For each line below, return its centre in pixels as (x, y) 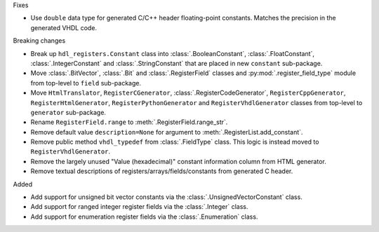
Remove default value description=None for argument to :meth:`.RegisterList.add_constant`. (167, 132)
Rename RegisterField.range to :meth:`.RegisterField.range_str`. (129, 122)
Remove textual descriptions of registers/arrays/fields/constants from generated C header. (162, 171)
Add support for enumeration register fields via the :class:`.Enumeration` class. (144, 217)
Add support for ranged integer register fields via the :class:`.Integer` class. (139, 207)
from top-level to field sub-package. (86, 83)
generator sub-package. (68, 112)
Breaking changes (39, 41)
